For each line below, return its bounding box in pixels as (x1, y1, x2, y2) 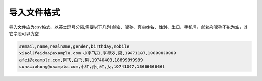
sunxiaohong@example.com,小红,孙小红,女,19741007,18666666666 (19, 64, 165, 69)
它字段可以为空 (9, 30, 39, 36)
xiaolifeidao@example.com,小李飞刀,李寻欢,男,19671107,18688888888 (19, 51, 177, 56)
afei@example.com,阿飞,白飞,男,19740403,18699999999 (19, 57, 143, 63)
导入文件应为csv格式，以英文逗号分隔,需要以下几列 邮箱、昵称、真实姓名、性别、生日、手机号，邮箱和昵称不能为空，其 (9, 24, 248, 30)
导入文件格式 (9, 7, 61, 18)
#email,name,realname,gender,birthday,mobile (19, 43, 130, 49)
